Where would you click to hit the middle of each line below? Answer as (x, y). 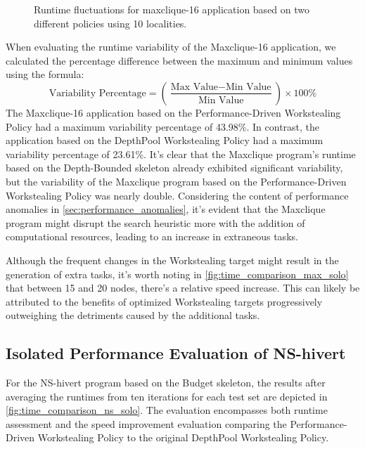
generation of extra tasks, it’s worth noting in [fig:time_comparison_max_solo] (177, 274)
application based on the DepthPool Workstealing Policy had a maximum (165, 140)
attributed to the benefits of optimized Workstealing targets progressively (164, 301)
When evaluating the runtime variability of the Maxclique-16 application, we (171, 47)
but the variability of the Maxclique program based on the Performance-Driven (176, 181)
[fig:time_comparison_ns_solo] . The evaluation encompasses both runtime (167, 410)
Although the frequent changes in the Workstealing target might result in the (172, 260)
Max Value (194, 87)
